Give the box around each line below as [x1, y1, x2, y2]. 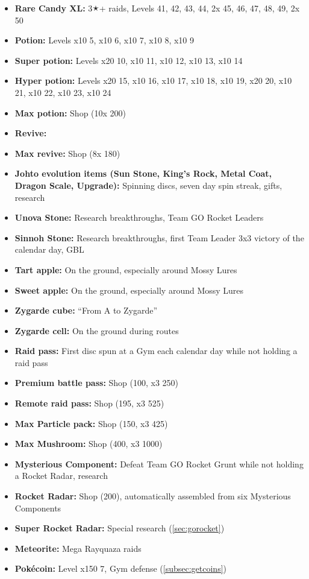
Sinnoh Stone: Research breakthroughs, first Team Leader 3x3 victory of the [14, 231, 304, 244]
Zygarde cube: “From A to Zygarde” [14, 304, 158, 317]
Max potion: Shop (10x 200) [14, 106, 126, 119]
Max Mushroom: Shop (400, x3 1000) [14, 437, 163, 450]
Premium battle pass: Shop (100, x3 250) [14, 376, 179, 389]
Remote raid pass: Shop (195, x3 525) [14, 397, 164, 410]
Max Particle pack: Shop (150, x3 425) [14, 417, 168, 429]
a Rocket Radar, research [14, 469, 108, 482]
